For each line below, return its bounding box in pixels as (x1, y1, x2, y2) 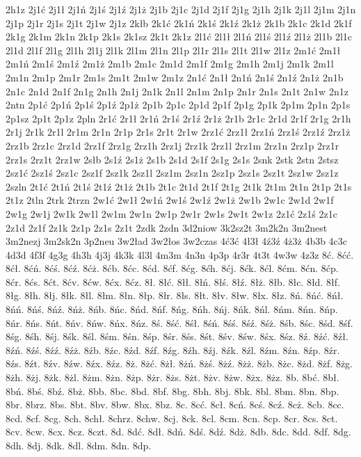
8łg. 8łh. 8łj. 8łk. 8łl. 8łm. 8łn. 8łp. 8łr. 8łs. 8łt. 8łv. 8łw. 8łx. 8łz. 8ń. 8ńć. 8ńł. (6, 288, 344, 303)
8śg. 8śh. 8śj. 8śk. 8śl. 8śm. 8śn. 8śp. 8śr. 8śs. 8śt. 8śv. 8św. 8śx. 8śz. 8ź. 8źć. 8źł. (6, 329, 348, 344)
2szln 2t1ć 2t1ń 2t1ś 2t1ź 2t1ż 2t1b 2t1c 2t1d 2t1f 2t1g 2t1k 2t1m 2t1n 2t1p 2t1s (6, 179, 352, 193)
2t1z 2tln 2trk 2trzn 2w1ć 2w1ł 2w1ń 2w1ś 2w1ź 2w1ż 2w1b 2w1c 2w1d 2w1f (6, 193, 334, 207)
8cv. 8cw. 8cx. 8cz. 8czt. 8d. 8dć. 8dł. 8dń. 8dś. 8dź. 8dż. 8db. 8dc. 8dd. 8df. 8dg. (6, 424, 351, 439)
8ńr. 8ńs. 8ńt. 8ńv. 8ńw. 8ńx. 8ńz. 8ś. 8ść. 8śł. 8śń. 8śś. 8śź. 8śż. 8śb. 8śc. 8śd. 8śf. (6, 315, 353, 330)
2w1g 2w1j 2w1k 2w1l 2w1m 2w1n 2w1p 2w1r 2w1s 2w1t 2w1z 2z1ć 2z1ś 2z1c (6, 206, 337, 221)
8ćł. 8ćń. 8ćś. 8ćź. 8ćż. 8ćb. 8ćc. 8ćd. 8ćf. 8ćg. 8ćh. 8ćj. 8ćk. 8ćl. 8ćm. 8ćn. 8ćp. (6, 261, 339, 275)
